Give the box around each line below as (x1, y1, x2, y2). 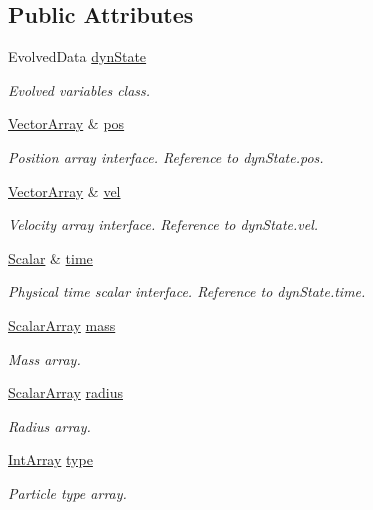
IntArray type (8, 449, 93, 470)
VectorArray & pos (8, 113, 125, 134)
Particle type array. (8, 482, 127, 503)
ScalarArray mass (8, 314, 116, 335)
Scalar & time (8, 247, 93, 268)
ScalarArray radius (8, 382, 123, 403)
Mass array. (8, 348, 81, 369)
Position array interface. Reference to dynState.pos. (8, 146, 324, 167)
